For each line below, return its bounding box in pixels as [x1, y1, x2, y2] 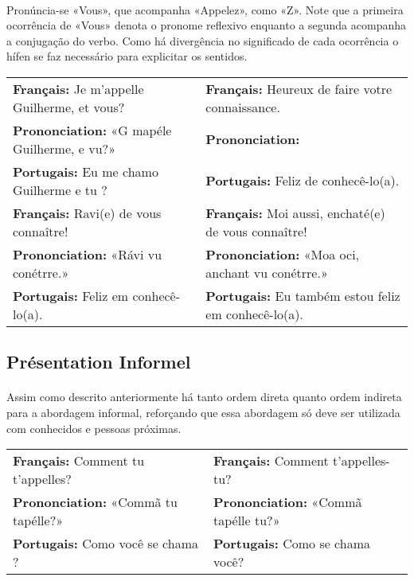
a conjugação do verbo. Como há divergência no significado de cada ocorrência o [6, 32, 399, 49]
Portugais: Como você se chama [13, 534, 198, 553]
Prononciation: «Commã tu [13, 493, 178, 512]
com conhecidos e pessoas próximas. [6, 419, 182, 436]
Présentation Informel [6, 349, 191, 374]
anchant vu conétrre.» [205, 263, 328, 282]
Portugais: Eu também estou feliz [205, 286, 400, 305]
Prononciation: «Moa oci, [205, 244, 360, 263]
